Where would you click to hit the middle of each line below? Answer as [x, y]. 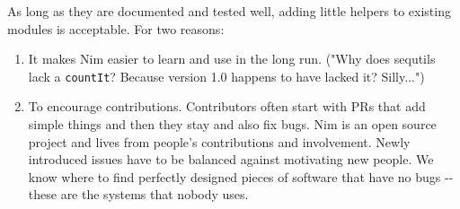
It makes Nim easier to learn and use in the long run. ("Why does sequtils [232, 59]
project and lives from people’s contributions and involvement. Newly [219, 141]
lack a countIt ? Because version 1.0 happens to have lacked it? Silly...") [226, 76]
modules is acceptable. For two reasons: [116, 28]
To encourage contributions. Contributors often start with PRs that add [227, 106]
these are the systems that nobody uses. [138, 194]
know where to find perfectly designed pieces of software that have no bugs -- [241, 176]
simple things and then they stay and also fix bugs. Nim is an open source [232, 124]
